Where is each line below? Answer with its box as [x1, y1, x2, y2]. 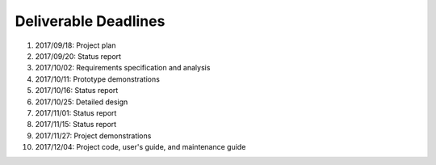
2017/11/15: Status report [35, 120, 117, 129]
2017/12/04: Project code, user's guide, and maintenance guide [35, 142, 246, 152]
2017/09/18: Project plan [35, 40, 116, 50]
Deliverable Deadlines [15, 12, 166, 30]
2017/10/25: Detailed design [35, 97, 128, 107]
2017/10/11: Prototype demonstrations [35, 74, 161, 84]
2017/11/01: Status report [35, 108, 117, 117]
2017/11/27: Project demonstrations [35, 130, 152, 141]
